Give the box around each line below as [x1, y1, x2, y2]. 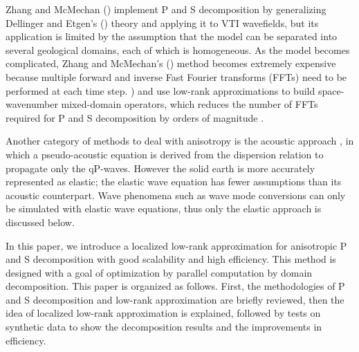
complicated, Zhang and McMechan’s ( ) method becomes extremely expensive [6, 56, 336, 71]
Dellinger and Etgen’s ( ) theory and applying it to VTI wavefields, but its [6, 15, 319, 30]
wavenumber [6, 97, 58, 111]
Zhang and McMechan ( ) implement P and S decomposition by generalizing [6, 2, 326, 16]
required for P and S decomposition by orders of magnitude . [6, 110, 264, 124]
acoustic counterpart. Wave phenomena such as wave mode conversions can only [6, 187, 346, 202]
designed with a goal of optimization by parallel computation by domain [6, 265, 313, 279]
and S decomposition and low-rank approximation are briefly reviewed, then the [6, 292, 344, 306]
